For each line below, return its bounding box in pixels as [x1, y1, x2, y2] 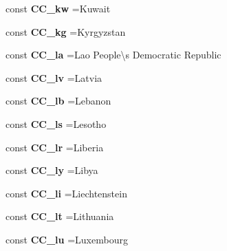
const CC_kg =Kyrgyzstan [6, 24, 126, 39]
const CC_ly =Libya [6, 163, 98, 177]
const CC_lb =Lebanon [6, 94, 111, 108]
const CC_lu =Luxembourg [6, 232, 128, 246]
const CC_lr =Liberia [6, 140, 104, 154]
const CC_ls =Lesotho [6, 116, 107, 131]
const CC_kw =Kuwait [6, 1, 111, 15]
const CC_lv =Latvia [6, 70, 102, 85]
